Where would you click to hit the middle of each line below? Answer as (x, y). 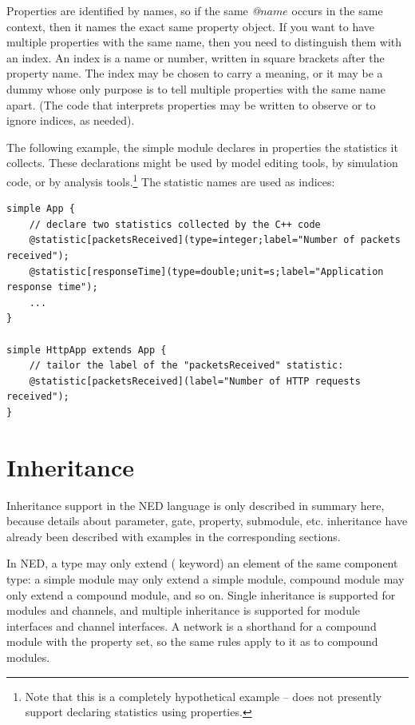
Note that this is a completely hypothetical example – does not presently (204, 696)
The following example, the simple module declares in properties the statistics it (202, 147)
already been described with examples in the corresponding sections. (174, 536)
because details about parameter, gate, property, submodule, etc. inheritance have (207, 521)
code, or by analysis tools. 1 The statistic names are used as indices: (171, 180)
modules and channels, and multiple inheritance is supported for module (184, 610)
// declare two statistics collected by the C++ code (175, 224)
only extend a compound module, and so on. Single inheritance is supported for (201, 594)
